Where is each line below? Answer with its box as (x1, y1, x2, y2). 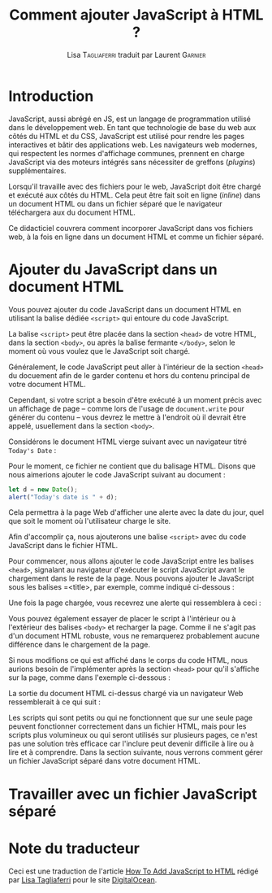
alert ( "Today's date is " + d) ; (8, 493, 118, 501)
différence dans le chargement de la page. (8, 640, 150, 650)
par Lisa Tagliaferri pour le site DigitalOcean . (8, 874, 158, 884)
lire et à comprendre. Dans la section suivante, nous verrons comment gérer (8, 747, 263, 757)
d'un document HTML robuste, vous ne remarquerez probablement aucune (8, 631, 260, 641)
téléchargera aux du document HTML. (8, 207, 136, 217)
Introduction (8, 87, 94, 105)
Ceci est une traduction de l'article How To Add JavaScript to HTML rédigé (8, 866, 259, 876)
